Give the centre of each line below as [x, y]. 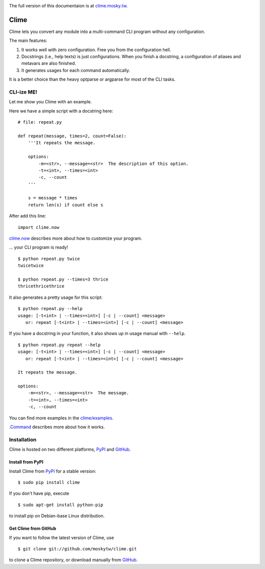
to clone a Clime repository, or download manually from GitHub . [73, 560]
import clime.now [39, 227]
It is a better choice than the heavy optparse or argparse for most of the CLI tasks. [92, 79]
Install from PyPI [26, 462]
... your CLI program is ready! [39, 247]
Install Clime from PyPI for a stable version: [53, 471]
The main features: [28, 41]
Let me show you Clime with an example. [51, 102]
